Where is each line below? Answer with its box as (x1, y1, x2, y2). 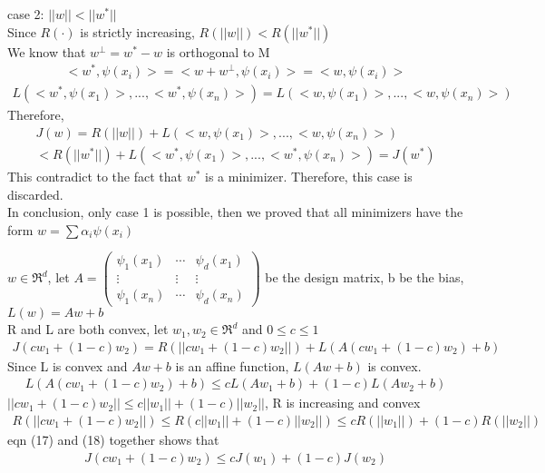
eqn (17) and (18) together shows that (7, 429, 219, 448)
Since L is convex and (7, 356, 128, 375)
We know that (7, 42, 86, 61)
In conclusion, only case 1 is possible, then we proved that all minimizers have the (7, 202, 463, 222)
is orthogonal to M (166, 42, 270, 61)
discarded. (7, 184, 63, 203)
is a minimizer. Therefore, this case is (205, 166, 413, 185)
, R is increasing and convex (264, 393, 421, 412)
